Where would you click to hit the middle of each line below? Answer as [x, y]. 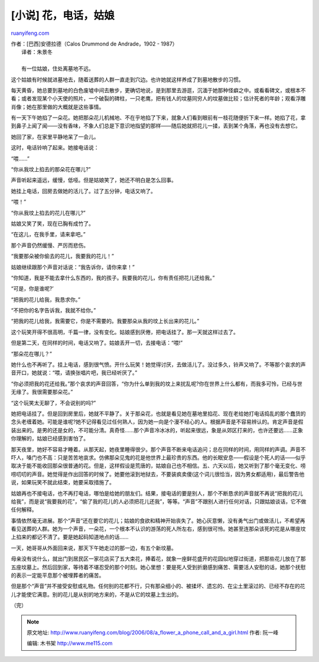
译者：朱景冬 [37, 52]
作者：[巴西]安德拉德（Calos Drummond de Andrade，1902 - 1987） [94, 44]
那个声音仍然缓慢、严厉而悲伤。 [50, 245]
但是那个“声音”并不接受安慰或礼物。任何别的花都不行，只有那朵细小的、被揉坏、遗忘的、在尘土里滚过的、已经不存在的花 [158, 586]
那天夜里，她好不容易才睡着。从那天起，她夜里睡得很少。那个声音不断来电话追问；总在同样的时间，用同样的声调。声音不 [158, 449]
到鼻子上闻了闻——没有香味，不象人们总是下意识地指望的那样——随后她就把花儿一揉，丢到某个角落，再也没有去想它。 [156, 126]
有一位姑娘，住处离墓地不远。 [58, 69]
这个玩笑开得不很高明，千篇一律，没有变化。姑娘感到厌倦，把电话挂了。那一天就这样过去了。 [125, 332]
